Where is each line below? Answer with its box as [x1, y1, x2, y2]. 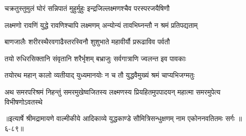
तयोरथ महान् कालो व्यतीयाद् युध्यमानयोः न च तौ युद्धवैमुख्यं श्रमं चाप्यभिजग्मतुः [4, 70, 195, 80]
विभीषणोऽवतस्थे [4, 96, 43, 107]
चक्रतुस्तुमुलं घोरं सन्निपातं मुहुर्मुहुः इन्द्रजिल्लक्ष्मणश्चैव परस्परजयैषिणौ [4, 3, 170, 13]
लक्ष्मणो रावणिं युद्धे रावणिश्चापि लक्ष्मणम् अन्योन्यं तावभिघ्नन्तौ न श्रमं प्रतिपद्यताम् [4, 19, 198, 30]
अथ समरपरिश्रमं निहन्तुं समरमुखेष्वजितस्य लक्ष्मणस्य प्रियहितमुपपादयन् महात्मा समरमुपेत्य [4, 86, 220, 97]
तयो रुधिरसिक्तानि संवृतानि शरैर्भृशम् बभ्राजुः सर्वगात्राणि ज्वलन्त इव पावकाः [4, 53, 186, 63]
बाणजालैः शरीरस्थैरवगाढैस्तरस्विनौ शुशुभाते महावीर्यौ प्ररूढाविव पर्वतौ [4, 36, 170, 47]
